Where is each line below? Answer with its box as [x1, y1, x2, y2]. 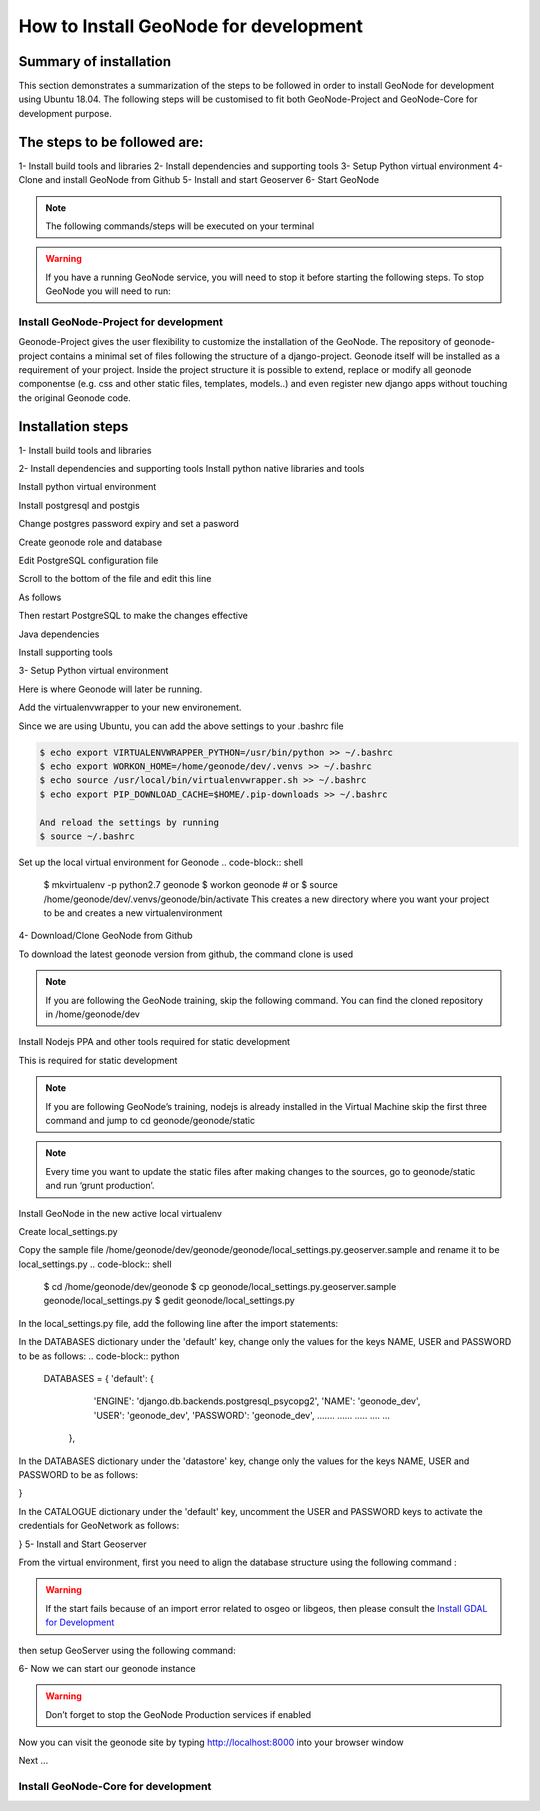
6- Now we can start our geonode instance [18, 1662, 196, 1674]
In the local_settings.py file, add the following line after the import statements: [18, 1317, 339, 1329]
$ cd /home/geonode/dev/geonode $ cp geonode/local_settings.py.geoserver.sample [43, 1281, 397, 1293]
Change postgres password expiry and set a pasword [18, 518, 240, 530]
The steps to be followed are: [18, 133, 204, 150]
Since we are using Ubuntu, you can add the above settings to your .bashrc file [18, 720, 344, 732]
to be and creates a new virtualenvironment [43, 907, 223, 919]
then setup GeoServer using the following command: [18, 1644, 236, 1656]
